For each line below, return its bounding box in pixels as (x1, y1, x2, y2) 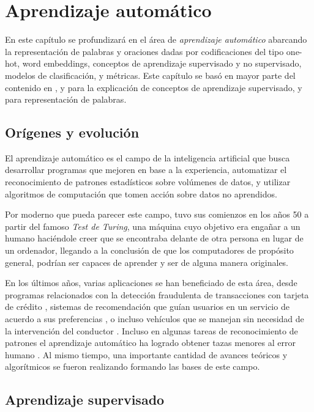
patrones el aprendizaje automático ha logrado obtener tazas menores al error (5, 336, 296, 349)
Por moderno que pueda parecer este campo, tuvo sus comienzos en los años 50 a (5, 208, 309, 221)
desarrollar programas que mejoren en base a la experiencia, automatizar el (5, 163, 287, 176)
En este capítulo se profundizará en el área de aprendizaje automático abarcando (5, 33, 307, 46)
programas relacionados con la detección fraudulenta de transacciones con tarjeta (5, 288, 309, 301)
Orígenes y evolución (5, 123, 140, 142)
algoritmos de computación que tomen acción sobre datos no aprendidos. (5, 187, 277, 200)
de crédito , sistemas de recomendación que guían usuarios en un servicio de (5, 300, 290, 313)
